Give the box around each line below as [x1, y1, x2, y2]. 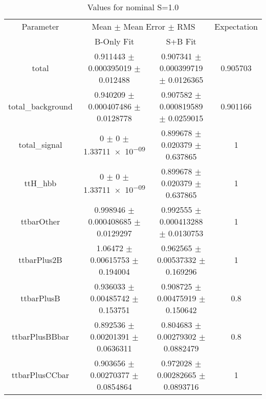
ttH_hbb [24, 177, 57, 189]
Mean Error [123, 20, 166, 32]
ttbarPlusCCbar [11, 369, 70, 381]
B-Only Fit [94, 35, 135, 47]
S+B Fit [166, 35, 196, 47]
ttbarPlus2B [18, 254, 62, 265]
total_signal [18, 139, 62, 150]
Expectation [214, 20, 258, 32]
